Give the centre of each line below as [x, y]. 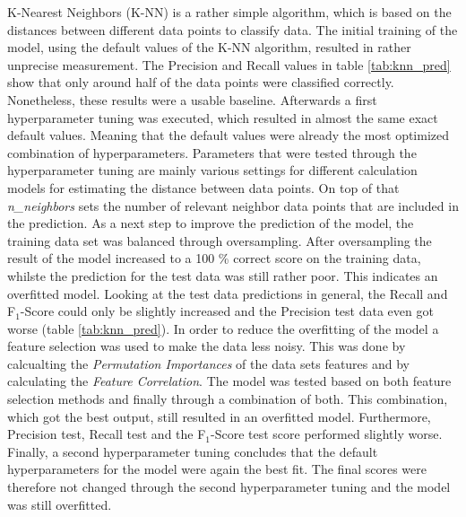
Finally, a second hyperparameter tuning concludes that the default [193, 451]
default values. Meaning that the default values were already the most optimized [229, 135]
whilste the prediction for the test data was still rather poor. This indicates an [223, 275]
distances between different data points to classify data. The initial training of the [233, 29]
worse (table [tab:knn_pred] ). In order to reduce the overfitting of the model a [223, 328]
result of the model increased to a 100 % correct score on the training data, [214, 258]
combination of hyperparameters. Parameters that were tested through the [212, 152]
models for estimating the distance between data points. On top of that [203, 187]
